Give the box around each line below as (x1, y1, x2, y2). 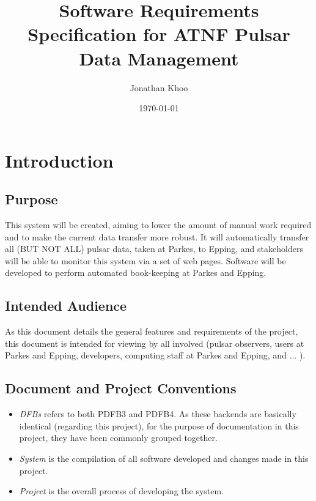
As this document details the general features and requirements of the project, (5, 325, 298, 338)
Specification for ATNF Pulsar (28, 21, 290, 46)
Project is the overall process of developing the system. (19, 484, 224, 497)
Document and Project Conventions (5, 379, 237, 398)
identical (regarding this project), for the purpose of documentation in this (19, 419, 299, 432)
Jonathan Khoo (130, 81, 188, 94)
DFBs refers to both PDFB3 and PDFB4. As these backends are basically (19, 407, 296, 420)
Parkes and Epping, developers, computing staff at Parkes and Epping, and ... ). (5, 349, 306, 362)
